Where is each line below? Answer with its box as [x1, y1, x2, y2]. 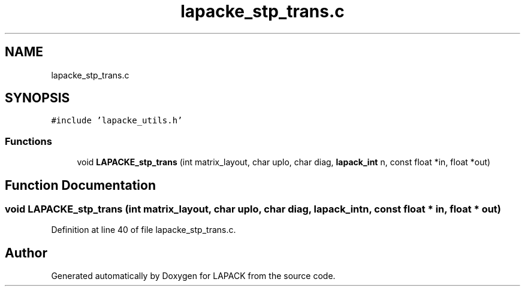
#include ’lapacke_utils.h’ [51, 116, 183, 126]
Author [5, 245, 47, 260]
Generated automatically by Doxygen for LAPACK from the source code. [51, 271, 336, 281]
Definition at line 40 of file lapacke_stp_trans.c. [51, 225, 236, 235]
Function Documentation [5, 177, 156, 193]
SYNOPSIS [5, 90, 70, 106]
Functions [5, 135, 52, 147]
